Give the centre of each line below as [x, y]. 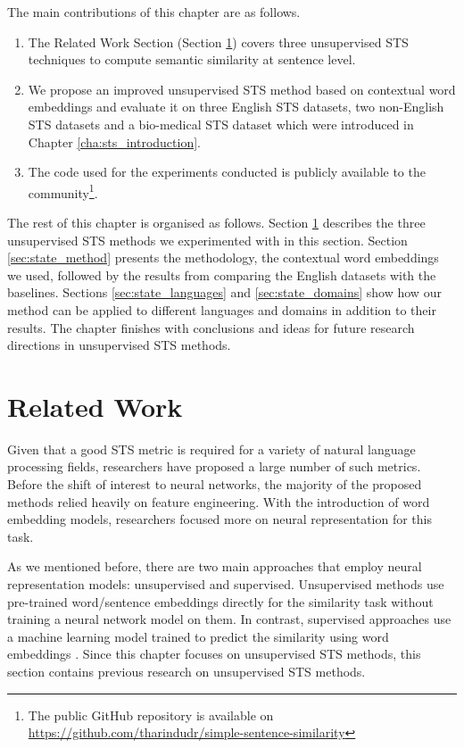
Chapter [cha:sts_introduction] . [114, 141]
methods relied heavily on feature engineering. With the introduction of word [219, 501]
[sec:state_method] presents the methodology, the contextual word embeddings [223, 258]
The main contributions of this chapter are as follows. [154, 12]
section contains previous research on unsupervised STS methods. [186, 671]
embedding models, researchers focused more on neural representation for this [220, 519]
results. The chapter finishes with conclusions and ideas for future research [211, 327]
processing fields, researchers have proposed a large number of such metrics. [214, 466]
